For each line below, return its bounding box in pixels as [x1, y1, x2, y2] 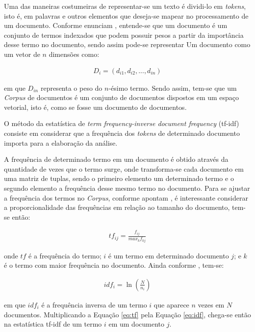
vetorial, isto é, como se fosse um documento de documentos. [4, 102, 187, 112]
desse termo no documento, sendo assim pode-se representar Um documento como [4, 39, 251, 50]
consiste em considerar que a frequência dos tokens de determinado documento [4, 128, 240, 138]
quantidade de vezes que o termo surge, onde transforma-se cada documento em [4, 163, 244, 174]
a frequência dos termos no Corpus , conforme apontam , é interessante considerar [4, 192, 248, 203]
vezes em [198, 299, 225, 309]
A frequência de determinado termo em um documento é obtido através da [4, 154, 229, 164]
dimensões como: [49, 49, 100, 59]
